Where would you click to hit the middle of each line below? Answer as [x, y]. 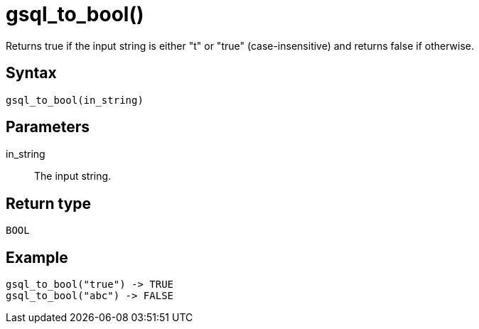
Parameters [48, 127]
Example [37, 257]
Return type [49, 203]
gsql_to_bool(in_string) [75, 100]
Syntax [31, 73]
